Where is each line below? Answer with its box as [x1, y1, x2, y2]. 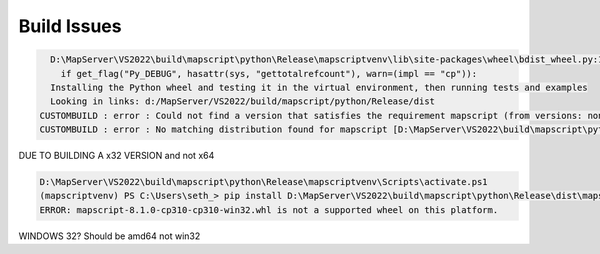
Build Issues [18, 15, 122, 37]
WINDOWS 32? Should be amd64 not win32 [18, 230, 201, 242]
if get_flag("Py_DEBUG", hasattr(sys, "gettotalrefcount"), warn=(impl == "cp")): [60, 68, 478, 79]
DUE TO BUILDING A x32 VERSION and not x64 [18, 150, 215, 162]
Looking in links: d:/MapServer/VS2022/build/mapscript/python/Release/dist [50, 96, 435, 107]
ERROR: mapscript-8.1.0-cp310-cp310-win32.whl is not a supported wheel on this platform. [39, 204, 499, 215]
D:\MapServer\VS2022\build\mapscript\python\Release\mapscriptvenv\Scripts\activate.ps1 [39, 176, 489, 188]
